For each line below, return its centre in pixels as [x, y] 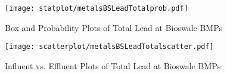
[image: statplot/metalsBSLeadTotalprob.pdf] [97, 8]
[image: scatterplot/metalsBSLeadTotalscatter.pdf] [109, 47]
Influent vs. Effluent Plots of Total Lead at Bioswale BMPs [113, 65]
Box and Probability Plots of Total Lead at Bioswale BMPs [114, 27]
